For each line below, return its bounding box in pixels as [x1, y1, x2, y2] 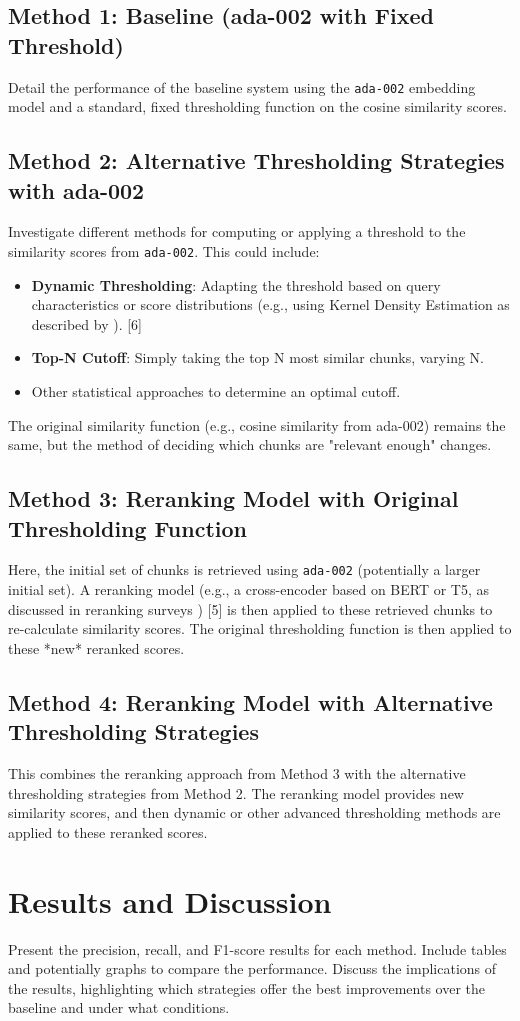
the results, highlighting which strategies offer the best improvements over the [8, 977, 486, 998]
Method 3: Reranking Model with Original [8, 483, 459, 514]
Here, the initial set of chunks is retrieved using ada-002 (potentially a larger [8, 559, 481, 580]
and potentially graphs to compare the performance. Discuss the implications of [8, 958, 497, 979]
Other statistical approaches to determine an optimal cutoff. [31, 381, 401, 402]
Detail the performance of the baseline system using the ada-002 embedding [8, 76, 476, 97]
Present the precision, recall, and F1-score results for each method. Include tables [8, 938, 507, 959]
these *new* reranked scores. [8, 637, 185, 658]
